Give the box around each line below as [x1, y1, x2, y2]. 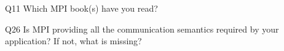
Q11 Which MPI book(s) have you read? [5, 2, 158, 14]
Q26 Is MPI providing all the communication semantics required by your [5, 22, 279, 35]
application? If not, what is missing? [5, 34, 142, 47]
